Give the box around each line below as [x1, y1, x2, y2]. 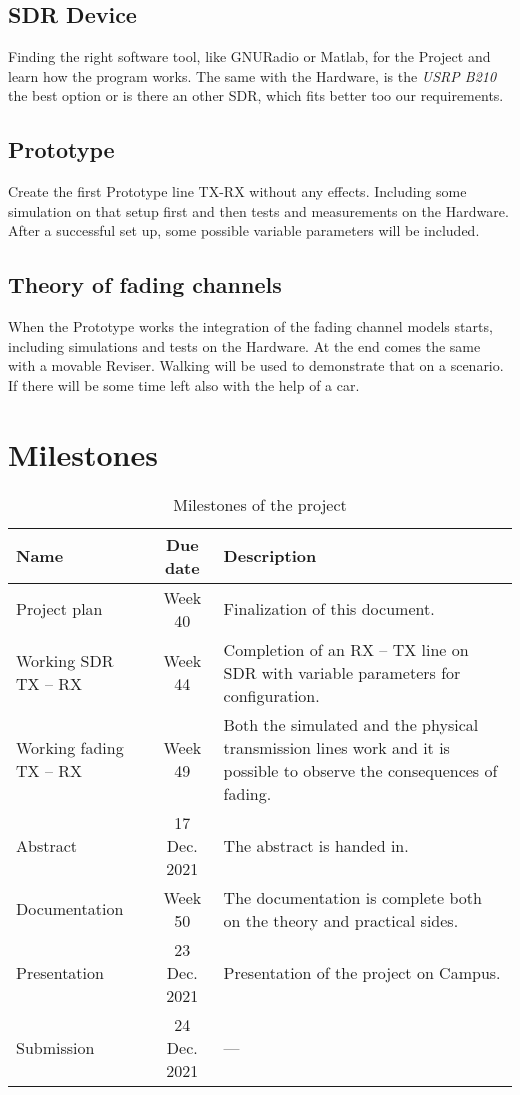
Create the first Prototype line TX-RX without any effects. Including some [8, 181, 467, 202]
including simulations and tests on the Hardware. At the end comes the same [8, 335, 481, 356]
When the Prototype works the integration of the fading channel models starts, [8, 316, 493, 337]
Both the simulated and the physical [223, 712, 479, 736]
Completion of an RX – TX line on [223, 637, 469, 661]
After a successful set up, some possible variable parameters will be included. [8, 220, 480, 241]
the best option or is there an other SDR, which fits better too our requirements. [8, 85, 504, 106]
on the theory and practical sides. [223, 908, 459, 932]
